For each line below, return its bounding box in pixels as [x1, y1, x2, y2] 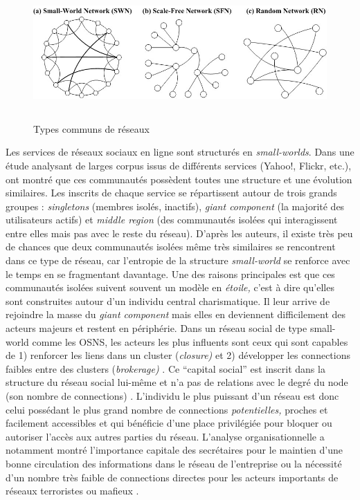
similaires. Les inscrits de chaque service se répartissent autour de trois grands [6, 185, 337, 200]
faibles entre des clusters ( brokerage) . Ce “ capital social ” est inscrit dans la [6, 361, 325, 376]
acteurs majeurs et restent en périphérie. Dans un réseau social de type [6, 321, 307, 335]
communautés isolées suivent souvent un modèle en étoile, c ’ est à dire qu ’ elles [6, 280, 334, 295]
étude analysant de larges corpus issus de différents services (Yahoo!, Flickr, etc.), [6, 158, 352, 172]
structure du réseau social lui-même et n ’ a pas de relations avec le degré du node [6, 375, 348, 389]
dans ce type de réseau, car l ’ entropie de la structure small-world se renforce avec [6, 253, 350, 268]
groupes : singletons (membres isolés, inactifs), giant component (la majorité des [6, 198, 345, 213]
